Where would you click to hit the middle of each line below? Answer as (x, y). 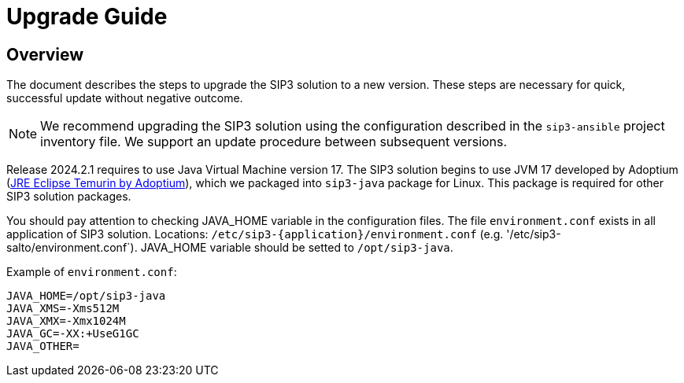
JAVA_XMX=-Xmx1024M (66, 321)
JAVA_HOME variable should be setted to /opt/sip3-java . (297, 248)
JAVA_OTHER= (43, 346)
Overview (45, 54)
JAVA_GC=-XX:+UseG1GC (73, 334)
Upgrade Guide (87, 17)
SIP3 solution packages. (69, 197)
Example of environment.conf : (92, 272)
